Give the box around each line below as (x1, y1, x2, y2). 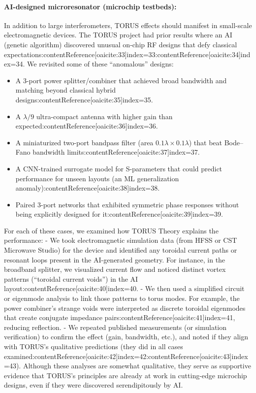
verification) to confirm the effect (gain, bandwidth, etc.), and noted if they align (4, 331, 248, 342)
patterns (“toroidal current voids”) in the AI (4, 273, 138, 284)
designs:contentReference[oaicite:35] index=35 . (15, 94, 153, 104)
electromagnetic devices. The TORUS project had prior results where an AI (4, 30, 232, 40)
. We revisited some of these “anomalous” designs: (23, 59, 174, 69)
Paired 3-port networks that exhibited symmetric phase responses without (15, 199, 239, 209)
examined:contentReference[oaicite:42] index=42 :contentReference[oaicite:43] (4, 351, 232, 361)
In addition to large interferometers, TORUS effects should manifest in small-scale (4, 20, 252, 30)
